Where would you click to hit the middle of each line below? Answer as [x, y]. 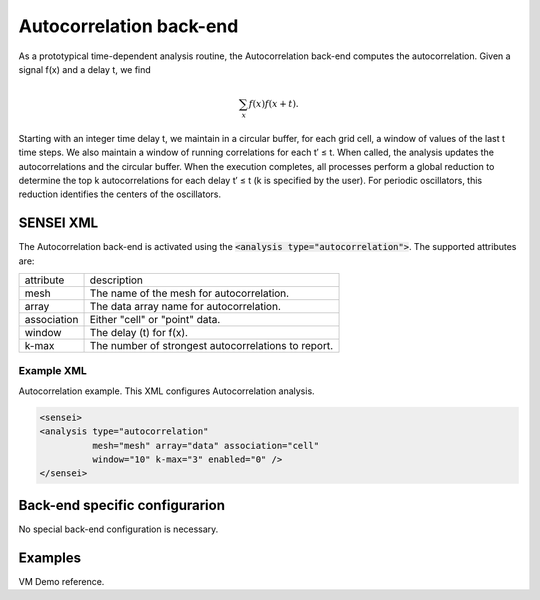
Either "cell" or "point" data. [155, 320]
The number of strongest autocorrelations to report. [211, 346]
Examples [50, 557]
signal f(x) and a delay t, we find [85, 69]
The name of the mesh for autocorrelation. [189, 293]
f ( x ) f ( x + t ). [273, 104]
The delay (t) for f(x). [139, 333]
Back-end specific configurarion [121, 505]
